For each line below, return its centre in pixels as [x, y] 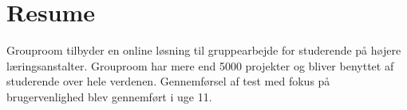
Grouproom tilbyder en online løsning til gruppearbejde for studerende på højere [204, 50]
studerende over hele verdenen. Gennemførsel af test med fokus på [168, 81]
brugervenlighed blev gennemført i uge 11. [109, 96]
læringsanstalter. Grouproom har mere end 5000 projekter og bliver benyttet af [200, 65]
